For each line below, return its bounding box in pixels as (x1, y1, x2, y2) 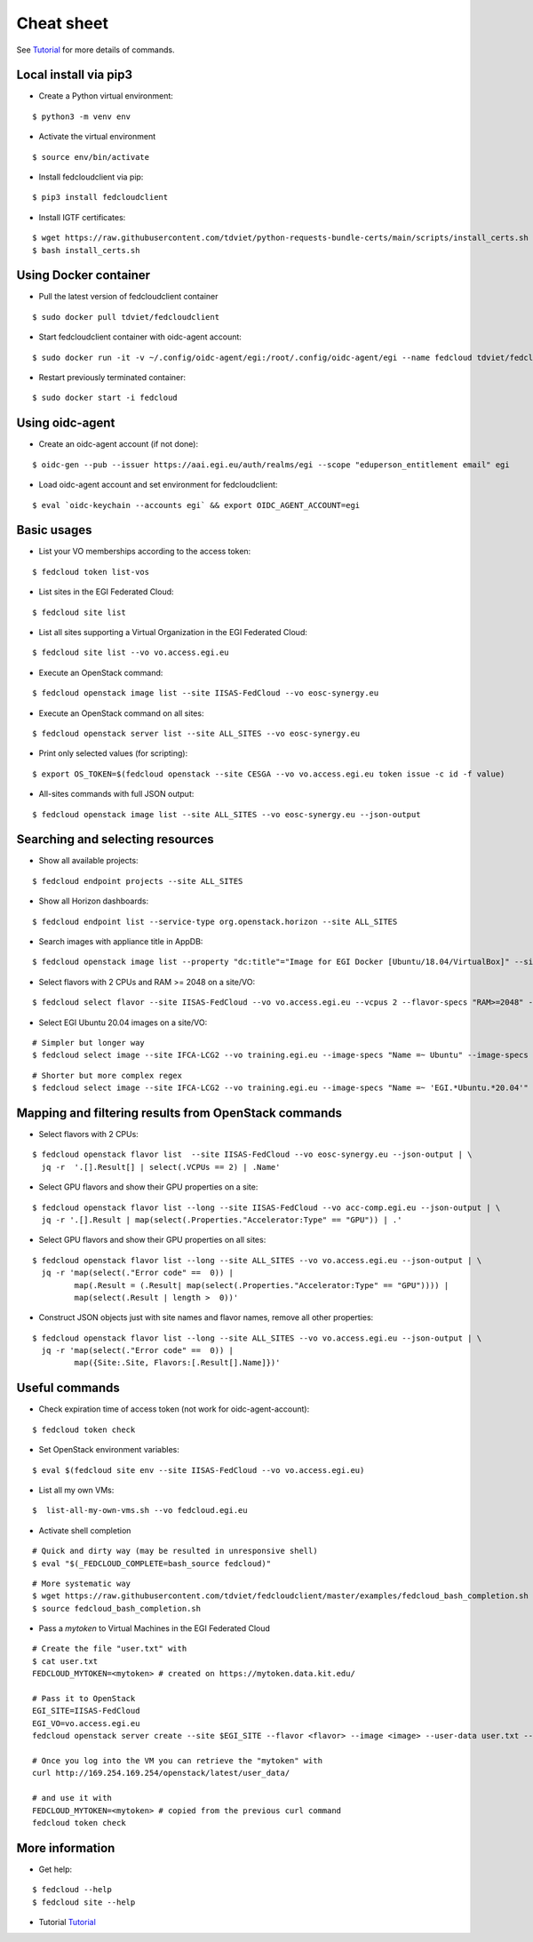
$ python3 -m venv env (32, 111, 131, 122)
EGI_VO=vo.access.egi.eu (32, 1718, 140, 1728)
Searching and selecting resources (16, 832, 215, 848)
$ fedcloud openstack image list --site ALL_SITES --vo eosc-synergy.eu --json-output (32, 809, 421, 819)
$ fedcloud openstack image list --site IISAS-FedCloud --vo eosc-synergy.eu (32, 688, 379, 698)
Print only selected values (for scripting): (38, 748, 188, 759)
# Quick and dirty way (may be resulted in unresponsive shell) (32, 1546, 319, 1556)
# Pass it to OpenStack (32, 1693, 136, 1704)
